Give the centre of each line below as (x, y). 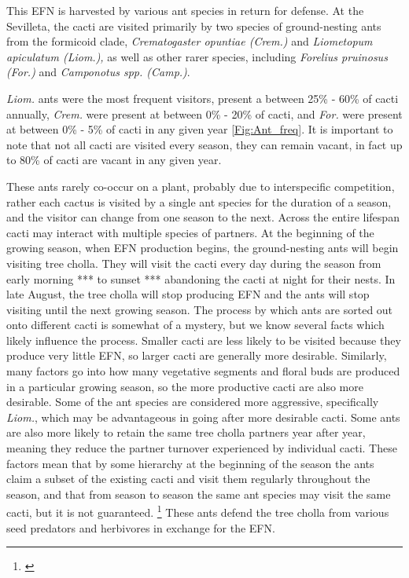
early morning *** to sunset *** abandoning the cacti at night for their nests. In (201, 278)
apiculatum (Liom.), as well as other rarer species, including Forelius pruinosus (197, 56)
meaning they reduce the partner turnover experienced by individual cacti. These (202, 448)
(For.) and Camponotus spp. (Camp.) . (98, 72)
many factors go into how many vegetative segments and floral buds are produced (203, 371)
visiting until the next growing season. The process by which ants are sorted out (200, 309)
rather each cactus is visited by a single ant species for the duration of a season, (199, 201)
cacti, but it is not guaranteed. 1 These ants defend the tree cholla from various (198, 511)
